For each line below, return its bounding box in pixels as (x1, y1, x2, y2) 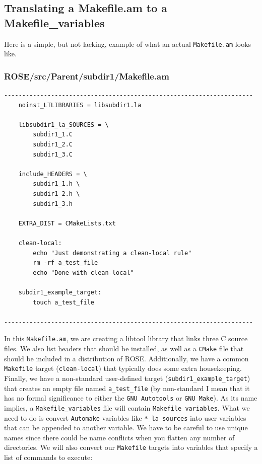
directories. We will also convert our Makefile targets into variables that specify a (4, 442, 258, 452)
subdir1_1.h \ (33, 180, 80, 188)
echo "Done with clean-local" (33, 269, 134, 276)
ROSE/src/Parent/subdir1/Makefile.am (4, 69, 169, 82)
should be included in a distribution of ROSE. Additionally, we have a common (4, 353, 249, 363)
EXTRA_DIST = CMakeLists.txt (18, 219, 116, 227)
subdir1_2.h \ (33, 190, 80, 197)
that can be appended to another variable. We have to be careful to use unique (4, 422, 248, 433)
